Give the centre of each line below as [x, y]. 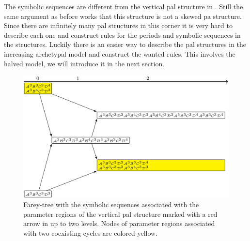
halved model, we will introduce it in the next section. [84, 63]
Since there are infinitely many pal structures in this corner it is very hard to [118, 25]
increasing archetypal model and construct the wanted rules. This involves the [120, 53]
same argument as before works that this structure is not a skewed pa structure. [123, 16]
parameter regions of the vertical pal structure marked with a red [120, 214]
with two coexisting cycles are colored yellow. [91, 233]
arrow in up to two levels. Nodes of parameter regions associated [119, 223]
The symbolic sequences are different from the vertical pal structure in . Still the [124, 6]
